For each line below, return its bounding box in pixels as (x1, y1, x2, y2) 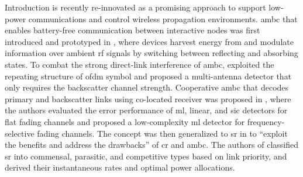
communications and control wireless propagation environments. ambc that (28, 12, 298, 25)
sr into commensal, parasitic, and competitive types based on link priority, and (5, 150, 287, 162)
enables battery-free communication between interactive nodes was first (5, 24, 260, 36)
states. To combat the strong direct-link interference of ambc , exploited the (5, 58, 274, 70)
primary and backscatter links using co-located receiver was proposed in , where (5, 92, 291, 105)
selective (5, 127, 35, 139)
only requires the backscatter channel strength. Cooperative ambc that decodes (5, 81, 289, 93)
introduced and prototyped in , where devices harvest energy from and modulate (5, 35, 294, 47)
